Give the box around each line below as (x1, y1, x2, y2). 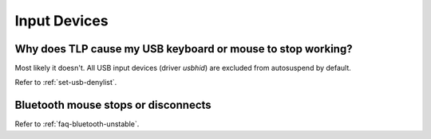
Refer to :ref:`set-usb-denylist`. (14, 78, 117, 87)
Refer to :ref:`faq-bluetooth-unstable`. (14, 119, 140, 129)
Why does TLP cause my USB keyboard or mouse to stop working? (14, 42, 353, 56)
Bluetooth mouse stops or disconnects (14, 98, 212, 112)
